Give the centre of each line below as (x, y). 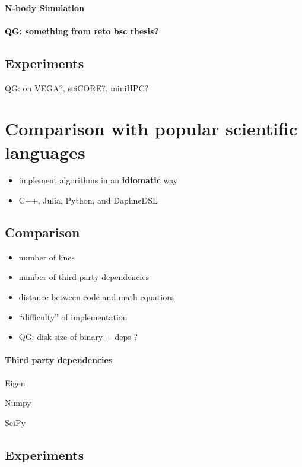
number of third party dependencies (84, 277)
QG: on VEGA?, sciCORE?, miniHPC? (77, 88)
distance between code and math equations (97, 297)
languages (45, 152)
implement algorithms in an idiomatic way (98, 180)
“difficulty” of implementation (73, 317)
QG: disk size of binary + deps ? (78, 337)
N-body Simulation (44, 7)
